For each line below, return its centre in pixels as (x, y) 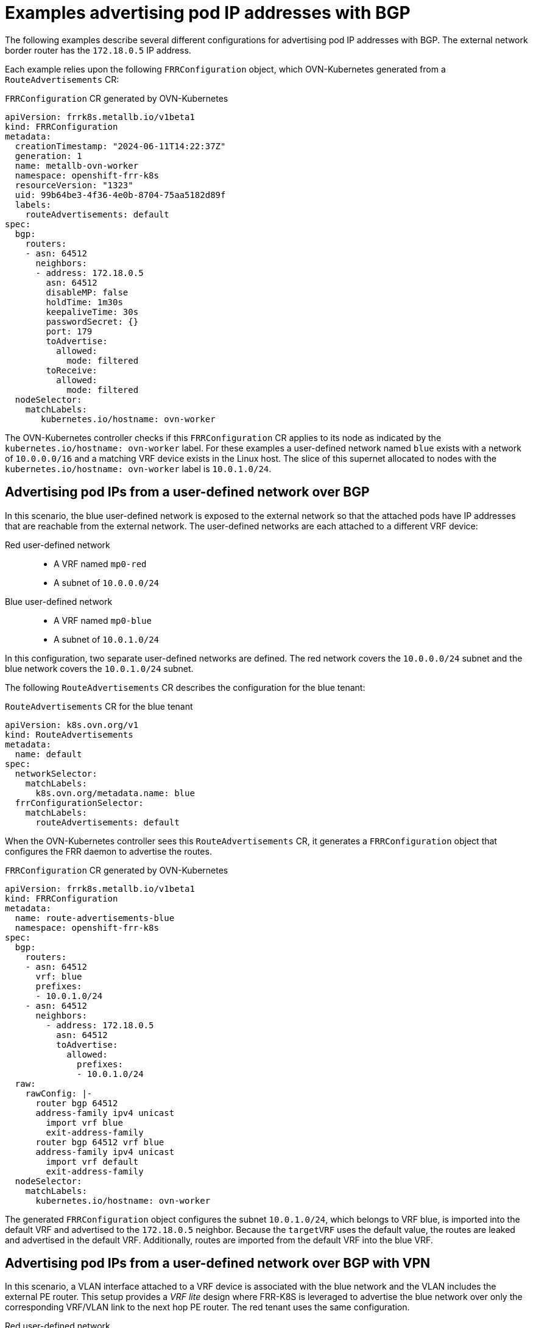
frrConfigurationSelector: (79, 803)
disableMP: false (87, 292)
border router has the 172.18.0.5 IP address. (98, 50)
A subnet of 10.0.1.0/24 (107, 639)
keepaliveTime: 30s (92, 312)
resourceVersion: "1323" (74, 185)
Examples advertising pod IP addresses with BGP (208, 13)
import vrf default (92, 1161)
